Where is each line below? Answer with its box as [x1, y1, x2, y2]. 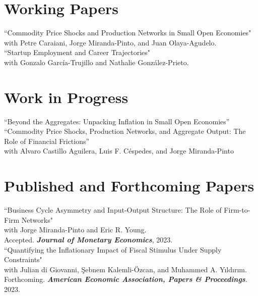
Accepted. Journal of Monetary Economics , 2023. [4, 234, 173, 244]
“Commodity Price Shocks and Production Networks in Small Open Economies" [4, 27, 251, 38]
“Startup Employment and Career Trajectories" [4, 47, 150, 58]
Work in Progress [4, 86, 128, 107]
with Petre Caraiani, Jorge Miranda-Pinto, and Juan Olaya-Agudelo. [4, 37, 217, 47]
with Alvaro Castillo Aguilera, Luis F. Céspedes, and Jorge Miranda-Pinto [4, 145, 234, 156]
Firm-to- [224, 205, 250, 215]
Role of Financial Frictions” [4, 135, 90, 146]
